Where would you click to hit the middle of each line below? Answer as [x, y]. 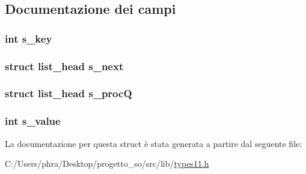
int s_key [29, 38]
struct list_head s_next [64, 66]
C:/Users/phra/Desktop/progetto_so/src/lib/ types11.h [107, 163]
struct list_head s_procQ [69, 93]
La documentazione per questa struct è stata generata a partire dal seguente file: [154, 143]
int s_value [33, 121]
